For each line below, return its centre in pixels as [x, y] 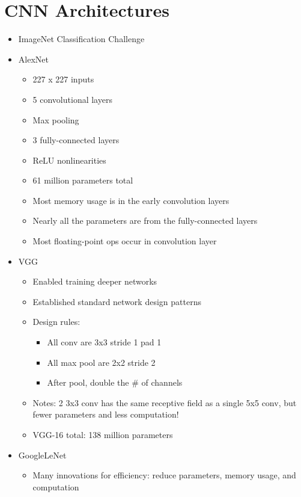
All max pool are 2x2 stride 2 [101, 362]
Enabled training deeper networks [95, 281]
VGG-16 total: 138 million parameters [103, 434]
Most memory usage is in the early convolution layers [131, 200]
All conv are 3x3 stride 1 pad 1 [104, 342]
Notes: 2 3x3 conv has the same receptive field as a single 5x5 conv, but [165, 402]
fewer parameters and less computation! [106, 414]
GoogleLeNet [42, 455]
